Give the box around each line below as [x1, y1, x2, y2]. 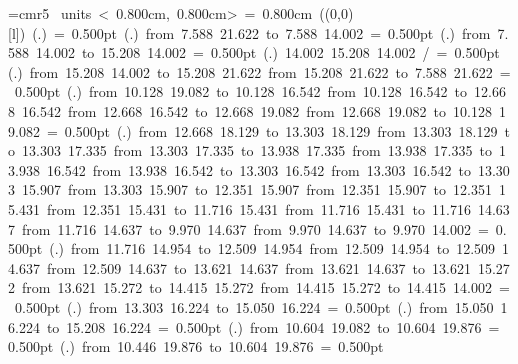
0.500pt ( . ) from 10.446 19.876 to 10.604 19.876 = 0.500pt [8, 336, 384, 357]
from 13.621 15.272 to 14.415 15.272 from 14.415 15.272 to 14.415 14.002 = [21, 277, 510, 298]
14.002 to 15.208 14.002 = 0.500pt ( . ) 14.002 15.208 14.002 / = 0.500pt [35, 42, 500, 63]
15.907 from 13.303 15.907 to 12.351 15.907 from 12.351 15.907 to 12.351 [21, 179, 492, 200]
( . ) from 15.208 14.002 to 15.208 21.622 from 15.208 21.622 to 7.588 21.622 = [8, 61, 511, 82]
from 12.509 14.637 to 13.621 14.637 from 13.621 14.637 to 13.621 [46, 257, 471, 278]
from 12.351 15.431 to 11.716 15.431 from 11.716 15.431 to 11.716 [46, 198, 471, 219]
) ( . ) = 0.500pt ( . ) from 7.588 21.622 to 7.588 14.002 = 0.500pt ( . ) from [19, 22, 491, 43]
